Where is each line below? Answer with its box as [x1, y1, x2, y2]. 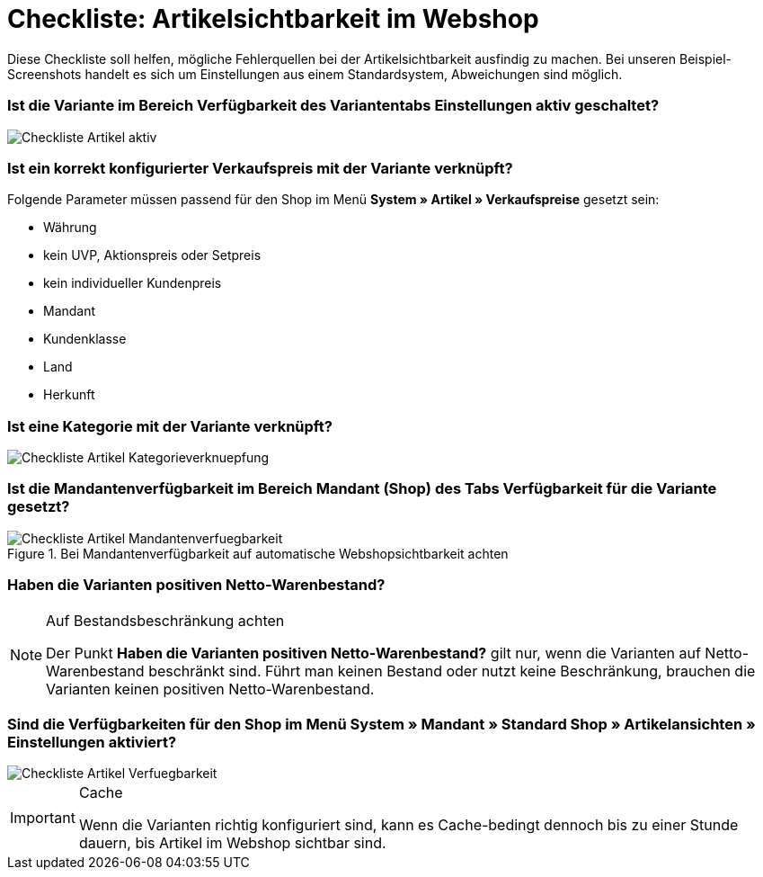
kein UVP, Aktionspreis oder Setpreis [43, 247, 262, 264]
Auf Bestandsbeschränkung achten [46, 611, 285, 630]
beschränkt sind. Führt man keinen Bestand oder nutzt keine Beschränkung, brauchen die [148, 661, 756, 680]
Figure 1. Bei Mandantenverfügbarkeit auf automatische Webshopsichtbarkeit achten [7, 545, 509, 561]
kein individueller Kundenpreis [43, 275, 222, 291]
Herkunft [43, 387, 95, 403]
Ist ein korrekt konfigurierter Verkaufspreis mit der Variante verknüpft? [7, 158, 513, 177]
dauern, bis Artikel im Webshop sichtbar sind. [78, 834, 386, 853]
